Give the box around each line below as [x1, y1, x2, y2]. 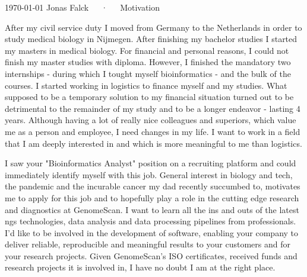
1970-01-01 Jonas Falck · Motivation [5, 1, 160, 13]
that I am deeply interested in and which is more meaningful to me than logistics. [5, 137, 302, 149]
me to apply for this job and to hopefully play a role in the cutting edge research [5, 191, 299, 204]
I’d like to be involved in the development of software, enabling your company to [5, 226, 299, 239]
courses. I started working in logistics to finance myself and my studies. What [5, 79, 287, 91]
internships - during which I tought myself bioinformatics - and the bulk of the [5, 67, 291, 79]
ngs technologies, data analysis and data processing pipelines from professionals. [5, 215, 296, 227]
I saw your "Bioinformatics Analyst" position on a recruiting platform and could [5, 157, 296, 169]
